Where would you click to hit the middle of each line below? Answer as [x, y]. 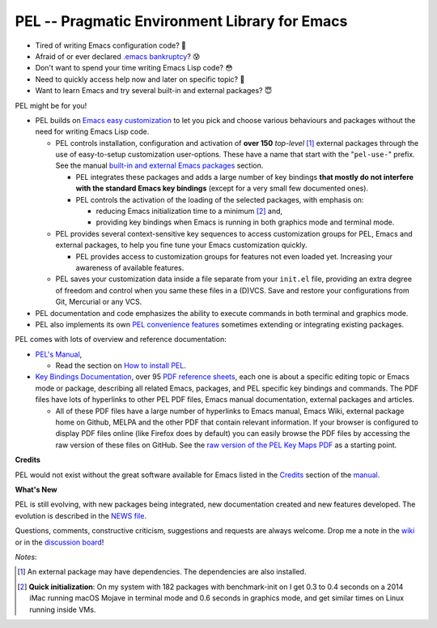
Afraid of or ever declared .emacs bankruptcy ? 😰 [118, 56]
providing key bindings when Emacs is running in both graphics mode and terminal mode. [245, 222]
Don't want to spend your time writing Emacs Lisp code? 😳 [134, 68]
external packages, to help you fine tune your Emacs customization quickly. [181, 245]
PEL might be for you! [51, 105]
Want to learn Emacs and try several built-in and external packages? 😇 [154, 91]
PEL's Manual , [59, 354]
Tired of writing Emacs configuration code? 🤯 [110, 45]
